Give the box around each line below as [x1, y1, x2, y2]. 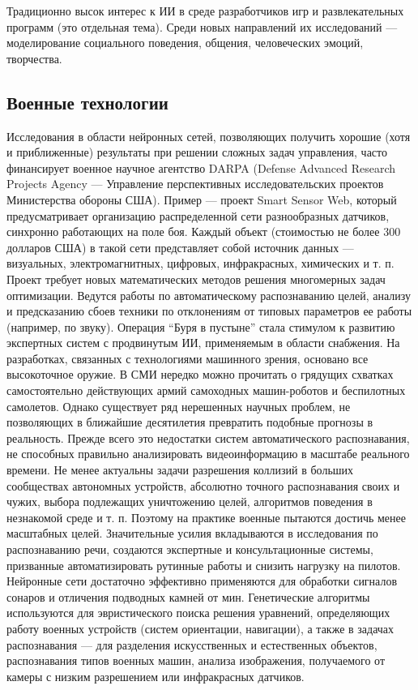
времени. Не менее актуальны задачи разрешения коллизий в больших [6, 461, 354, 478]
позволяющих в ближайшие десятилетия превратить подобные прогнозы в [6, 414, 373, 431]
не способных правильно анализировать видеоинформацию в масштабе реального [6, 445, 410, 462]
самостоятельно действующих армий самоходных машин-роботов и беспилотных [6, 382, 406, 399]
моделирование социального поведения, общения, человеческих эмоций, [6, 34, 364, 51]
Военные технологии [6, 89, 168, 114]
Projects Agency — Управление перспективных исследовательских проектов [6, 175, 384, 192]
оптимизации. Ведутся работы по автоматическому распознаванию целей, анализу [6, 286, 411, 303]
